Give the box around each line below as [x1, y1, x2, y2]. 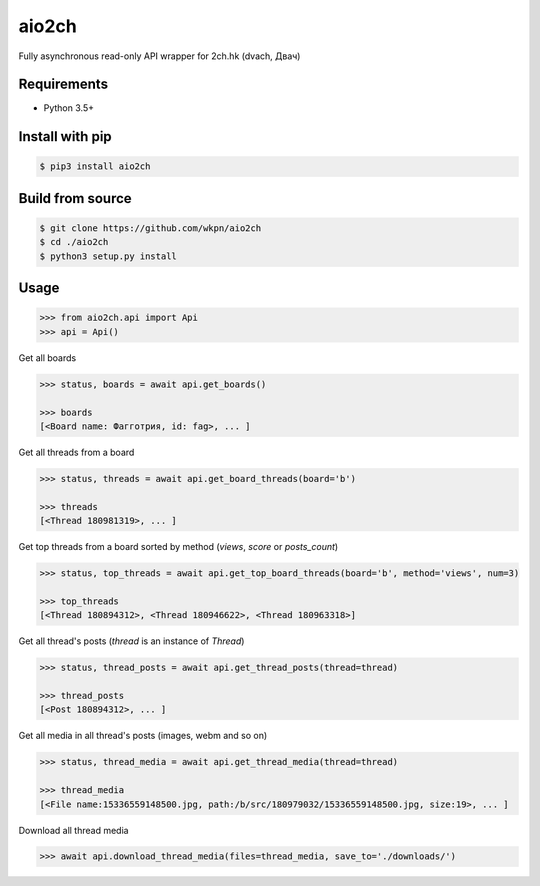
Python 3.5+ [43, 102, 95, 114]
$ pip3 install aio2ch [39, 161, 151, 172]
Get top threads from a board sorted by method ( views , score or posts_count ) [18, 541, 339, 553]
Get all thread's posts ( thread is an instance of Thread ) [18, 635, 245, 647]
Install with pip [18, 128, 112, 145]
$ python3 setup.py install [39, 250, 177, 262]
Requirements [18, 76, 109, 93]
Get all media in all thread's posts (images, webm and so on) [18, 730, 268, 742]
